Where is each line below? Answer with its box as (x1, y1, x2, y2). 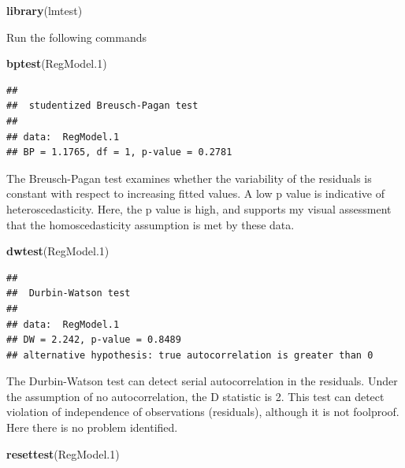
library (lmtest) (6, 2, 83, 18)
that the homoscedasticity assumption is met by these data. (6, 216, 295, 232)
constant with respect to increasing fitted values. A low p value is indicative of (6, 185, 385, 202)
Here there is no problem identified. (6, 419, 178, 436)
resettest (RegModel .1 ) (6, 445, 120, 462)
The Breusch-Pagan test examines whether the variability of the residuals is (6, 169, 372, 186)
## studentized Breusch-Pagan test (6, 100, 199, 112)
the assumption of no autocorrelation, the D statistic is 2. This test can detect (6, 388, 385, 404)
